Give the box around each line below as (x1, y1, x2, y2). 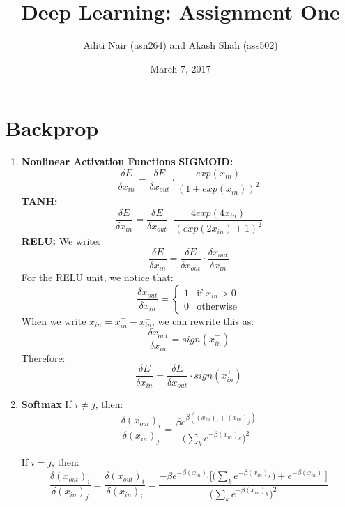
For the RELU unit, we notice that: (21, 270, 174, 285)
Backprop (5, 114, 99, 142)
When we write (21, 313, 86, 328)
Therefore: (21, 350, 66, 365)
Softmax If (21, 397, 72, 411)
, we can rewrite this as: (152, 313, 254, 328)
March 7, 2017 (150, 61, 211, 75)
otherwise (197, 302, 237, 312)
